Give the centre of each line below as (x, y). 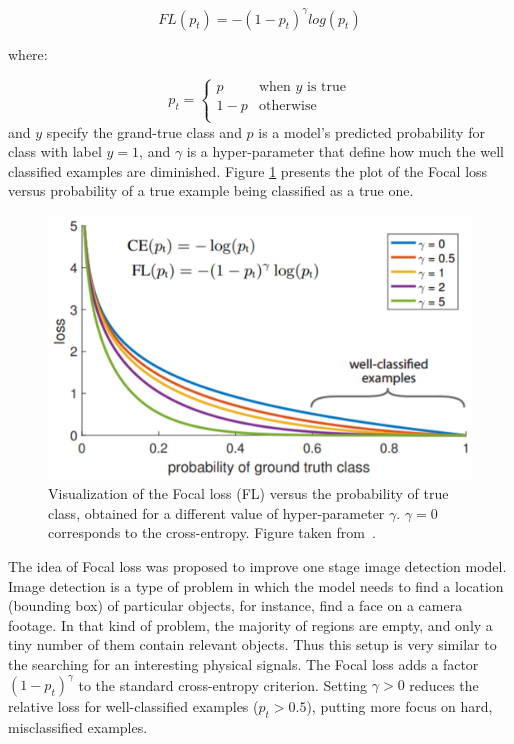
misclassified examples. (78, 726)
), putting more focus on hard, (399, 706)
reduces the (444, 684)
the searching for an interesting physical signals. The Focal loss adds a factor (243, 663)
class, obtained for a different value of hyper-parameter (216, 512)
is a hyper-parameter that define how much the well (345, 151)
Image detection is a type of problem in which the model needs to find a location (256, 585)
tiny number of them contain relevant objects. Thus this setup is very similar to (252, 644)
